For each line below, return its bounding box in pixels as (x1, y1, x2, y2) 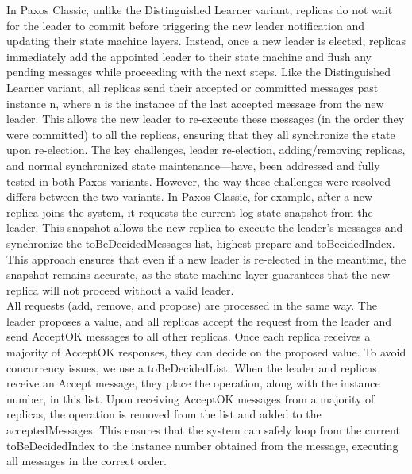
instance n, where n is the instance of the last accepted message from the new (6, 94, 384, 111)
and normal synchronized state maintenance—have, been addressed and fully (6, 156, 380, 173)
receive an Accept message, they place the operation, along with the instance (6, 375, 380, 391)
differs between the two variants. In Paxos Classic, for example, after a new (6, 188, 373, 205)
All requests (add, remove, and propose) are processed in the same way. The (6, 297, 377, 314)
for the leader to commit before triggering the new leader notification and (6, 17, 364, 33)
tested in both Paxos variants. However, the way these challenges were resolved (6, 172, 391, 189)
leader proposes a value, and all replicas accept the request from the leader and (6, 312, 392, 329)
